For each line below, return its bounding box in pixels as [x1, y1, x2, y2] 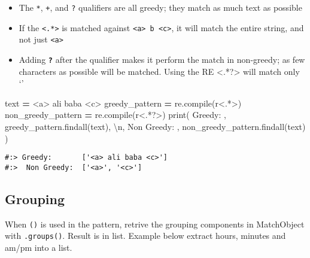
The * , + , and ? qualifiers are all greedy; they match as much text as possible [19, 1, 302, 13]
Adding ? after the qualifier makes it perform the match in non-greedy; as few [19, 53, 305, 65]
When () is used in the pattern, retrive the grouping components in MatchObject [5, 217, 305, 230]
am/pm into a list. [5, 241, 72, 254]
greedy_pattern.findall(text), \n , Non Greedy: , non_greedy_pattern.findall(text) [5, 120, 306, 132]
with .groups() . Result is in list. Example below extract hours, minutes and [5, 229, 286, 242]
